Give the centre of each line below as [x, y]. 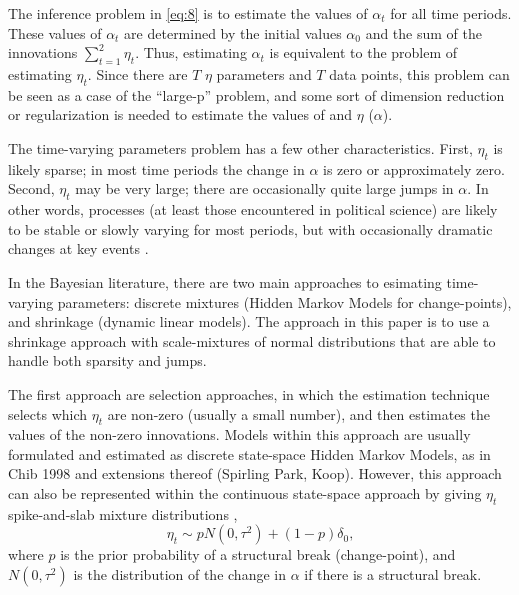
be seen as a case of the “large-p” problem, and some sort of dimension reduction [256, 94]
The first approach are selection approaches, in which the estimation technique [249, 393]
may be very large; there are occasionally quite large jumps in [264, 188]
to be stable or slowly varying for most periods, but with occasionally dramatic [250, 228]
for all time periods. [451, 13]
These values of [55, 32]
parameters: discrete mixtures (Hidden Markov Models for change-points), [284, 301]
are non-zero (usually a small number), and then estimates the [298, 413]
